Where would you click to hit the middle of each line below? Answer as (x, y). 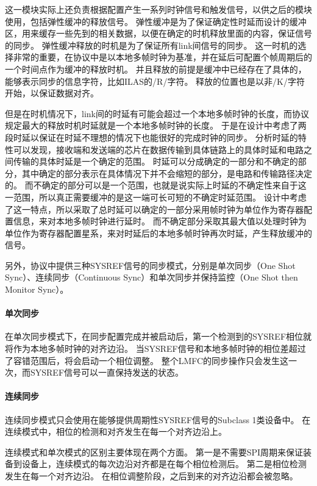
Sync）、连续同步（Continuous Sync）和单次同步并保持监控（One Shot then (151, 277)
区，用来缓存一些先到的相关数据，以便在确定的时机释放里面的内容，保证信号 (158, 33)
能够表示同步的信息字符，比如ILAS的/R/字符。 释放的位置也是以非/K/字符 (155, 81)
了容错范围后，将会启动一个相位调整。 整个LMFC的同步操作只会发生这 (147, 360)
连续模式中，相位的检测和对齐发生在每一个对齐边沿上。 (116, 431)
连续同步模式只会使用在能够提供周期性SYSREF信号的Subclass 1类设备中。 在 (158, 419)
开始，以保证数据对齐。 (52, 93)
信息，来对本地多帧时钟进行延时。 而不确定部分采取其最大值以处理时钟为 (160, 221)
